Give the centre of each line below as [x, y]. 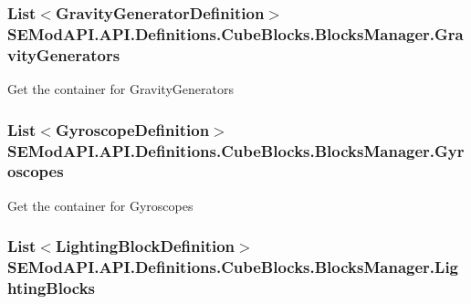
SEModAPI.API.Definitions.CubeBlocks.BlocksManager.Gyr [236, 150]
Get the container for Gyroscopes [100, 205]
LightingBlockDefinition [145, 246]
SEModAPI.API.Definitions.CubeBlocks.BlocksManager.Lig [233, 267]
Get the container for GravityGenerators [120, 89]
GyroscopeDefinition [132, 129]
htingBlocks [52, 288]
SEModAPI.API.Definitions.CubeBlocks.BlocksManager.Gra [235, 33]
